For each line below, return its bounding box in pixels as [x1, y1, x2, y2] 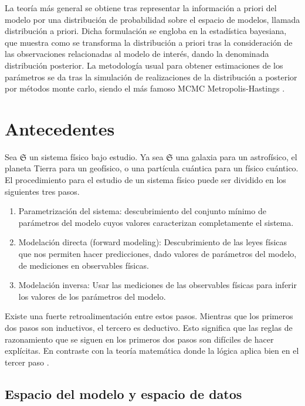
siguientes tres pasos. [5, 185, 80, 197]
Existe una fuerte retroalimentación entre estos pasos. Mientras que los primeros [5, 310, 293, 322]
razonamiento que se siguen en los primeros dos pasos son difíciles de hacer [5, 333, 274, 345]
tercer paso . [5, 356, 49, 368]
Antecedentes [5, 116, 115, 140]
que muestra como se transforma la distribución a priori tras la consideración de [5, 36, 293, 48]
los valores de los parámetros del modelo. [18, 290, 166, 302]
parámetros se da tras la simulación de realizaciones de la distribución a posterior [5, 70, 297, 83]
